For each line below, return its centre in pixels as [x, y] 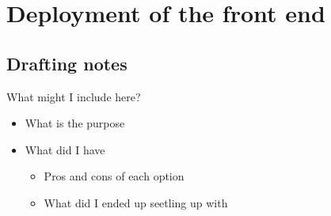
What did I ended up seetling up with [136, 202]
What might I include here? [74, 96]
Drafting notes [67, 63]
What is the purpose [75, 123]
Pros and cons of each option [114, 176]
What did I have [65, 149]
